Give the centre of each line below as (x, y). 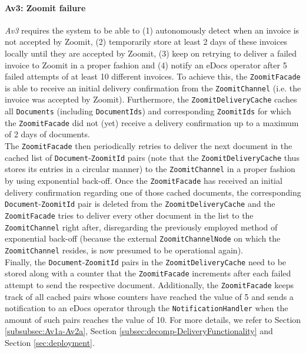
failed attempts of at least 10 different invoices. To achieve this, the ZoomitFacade (153, 76)
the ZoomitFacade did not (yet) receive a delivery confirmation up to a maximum (152, 122)
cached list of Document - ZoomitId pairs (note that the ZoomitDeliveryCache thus (152, 157)
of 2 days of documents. (47, 134)
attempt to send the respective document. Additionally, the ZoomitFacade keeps (149, 284)
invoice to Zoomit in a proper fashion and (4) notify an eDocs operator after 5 (146, 65)
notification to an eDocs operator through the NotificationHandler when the (147, 308)
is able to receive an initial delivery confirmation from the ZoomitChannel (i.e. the (153, 88)
